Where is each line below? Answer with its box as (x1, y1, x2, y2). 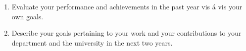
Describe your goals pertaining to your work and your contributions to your (11, 28, 242, 38)
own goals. (11, 11, 44, 21)
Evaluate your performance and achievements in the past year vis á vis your (11, 1, 243, 11)
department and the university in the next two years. (11, 37, 173, 48)
